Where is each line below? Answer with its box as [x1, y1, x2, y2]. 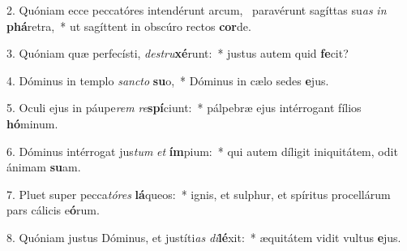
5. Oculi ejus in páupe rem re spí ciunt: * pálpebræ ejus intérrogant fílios [6, 99, 362, 116]
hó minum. [6, 115, 58, 132]
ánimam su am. [6, 158, 81, 175]
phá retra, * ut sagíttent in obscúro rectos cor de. [6, 17, 251, 34]
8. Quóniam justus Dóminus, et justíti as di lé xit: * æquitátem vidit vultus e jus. [6, 228, 401, 245]
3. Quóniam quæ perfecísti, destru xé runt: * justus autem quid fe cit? [6, 45, 349, 62]
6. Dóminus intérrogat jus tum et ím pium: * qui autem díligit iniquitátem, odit [6, 142, 398, 159]
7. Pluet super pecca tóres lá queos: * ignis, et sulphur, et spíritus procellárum [6, 185, 391, 202]
